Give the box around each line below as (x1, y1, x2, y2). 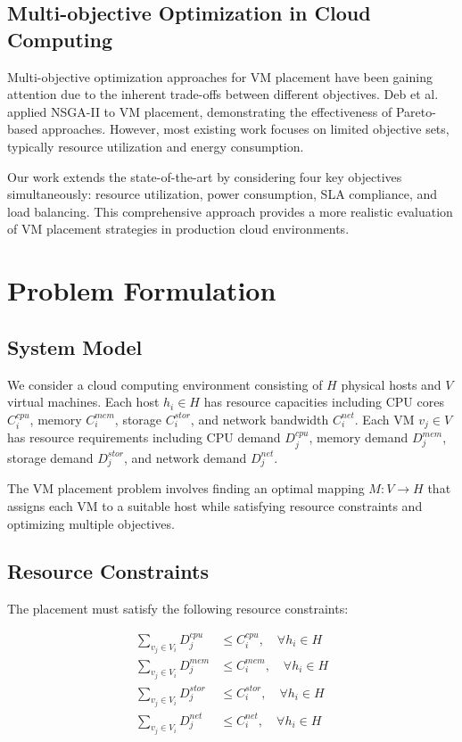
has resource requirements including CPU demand (7, 428, 281, 447)
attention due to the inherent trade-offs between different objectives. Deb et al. (7, 85, 439, 103)
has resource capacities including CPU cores (203, 392, 444, 411)
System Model (7, 333, 143, 360)
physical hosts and (341, 375, 441, 393)
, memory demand (309, 428, 408, 447)
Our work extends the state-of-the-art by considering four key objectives (7, 167, 402, 185)
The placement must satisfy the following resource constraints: (7, 599, 349, 618)
